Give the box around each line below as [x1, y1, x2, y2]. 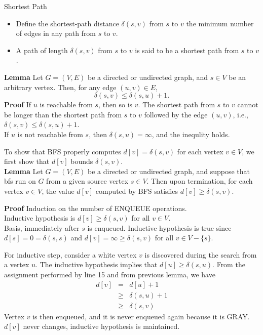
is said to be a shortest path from [135, 45, 239, 55]
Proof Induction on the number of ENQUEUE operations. [4, 202, 187, 213]
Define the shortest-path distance [16, 18, 119, 28]
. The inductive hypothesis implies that [35, 259, 158, 270]
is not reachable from [17, 129, 83, 139]
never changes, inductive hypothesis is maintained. [23, 321, 180, 331]
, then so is [98, 99, 133, 110]
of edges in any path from [16, 28, 96, 38]
